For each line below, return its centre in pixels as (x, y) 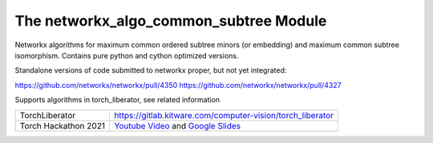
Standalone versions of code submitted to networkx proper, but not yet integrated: (151, 70)
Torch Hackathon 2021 (63, 125)
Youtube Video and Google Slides (177, 125)
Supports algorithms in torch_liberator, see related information (117, 100)
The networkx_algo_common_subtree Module (171, 21)
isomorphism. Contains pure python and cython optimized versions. (127, 55)
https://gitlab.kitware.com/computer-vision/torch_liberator (224, 115)
